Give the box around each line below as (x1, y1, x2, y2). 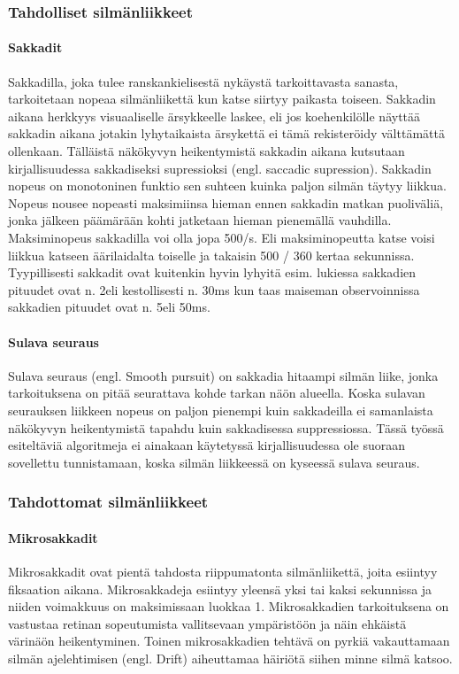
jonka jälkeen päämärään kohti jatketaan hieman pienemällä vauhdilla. (8, 211, 392, 229)
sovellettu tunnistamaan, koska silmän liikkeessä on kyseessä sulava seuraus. (8, 453, 420, 471)
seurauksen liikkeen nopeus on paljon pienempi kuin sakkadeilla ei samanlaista (8, 400, 433, 419)
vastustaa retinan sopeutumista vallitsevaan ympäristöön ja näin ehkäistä (8, 614, 407, 632)
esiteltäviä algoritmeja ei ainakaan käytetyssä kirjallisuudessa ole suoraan (8, 436, 406, 454)
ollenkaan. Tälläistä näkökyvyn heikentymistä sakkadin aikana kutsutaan (8, 142, 405, 160)
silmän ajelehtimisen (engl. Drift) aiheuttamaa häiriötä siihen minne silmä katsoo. (8, 648, 453, 667)
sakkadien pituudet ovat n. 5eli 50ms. (8, 298, 210, 316)
